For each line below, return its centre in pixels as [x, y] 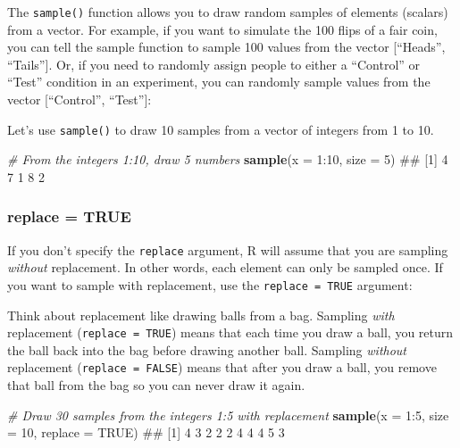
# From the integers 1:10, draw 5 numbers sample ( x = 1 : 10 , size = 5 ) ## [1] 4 [228, 159]
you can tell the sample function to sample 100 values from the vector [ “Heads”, [226, 47]
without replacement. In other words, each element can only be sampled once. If [225, 267]
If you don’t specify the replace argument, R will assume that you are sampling [228, 249]
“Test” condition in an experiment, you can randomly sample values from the [219, 82]
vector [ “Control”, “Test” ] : [79, 100]
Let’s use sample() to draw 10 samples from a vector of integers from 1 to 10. [221, 129]
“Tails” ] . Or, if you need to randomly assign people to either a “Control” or [214, 64]
